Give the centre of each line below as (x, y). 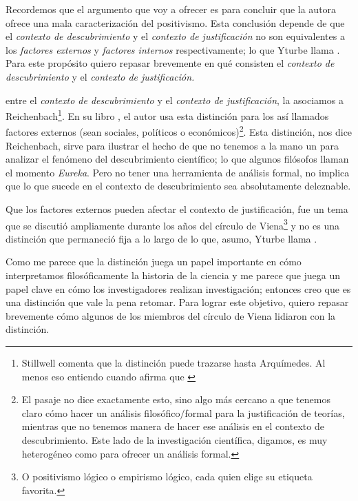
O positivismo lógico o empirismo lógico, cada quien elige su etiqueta (167, 477)
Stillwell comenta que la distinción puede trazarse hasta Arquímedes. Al (173, 363)
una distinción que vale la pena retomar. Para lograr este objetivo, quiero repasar (177, 302)
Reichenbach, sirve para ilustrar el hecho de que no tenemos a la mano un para (172, 145)
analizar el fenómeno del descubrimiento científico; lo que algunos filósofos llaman (177, 159)
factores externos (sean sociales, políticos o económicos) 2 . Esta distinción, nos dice (179, 131)
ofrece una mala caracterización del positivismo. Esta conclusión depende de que (175, 22)
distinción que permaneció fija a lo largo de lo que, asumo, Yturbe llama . (161, 238)
